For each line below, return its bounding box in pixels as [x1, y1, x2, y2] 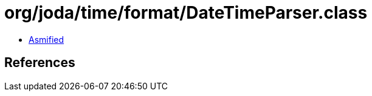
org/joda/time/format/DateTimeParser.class [4, 2, 368, 23]
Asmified [29, 34, 64, 45]
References [4, 55, 75, 71]
